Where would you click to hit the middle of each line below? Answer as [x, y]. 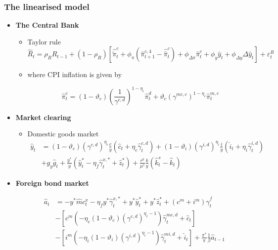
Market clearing [43, 117]
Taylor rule [44, 41]
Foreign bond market [52, 183]
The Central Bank [47, 25]
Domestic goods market [63, 134]
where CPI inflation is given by [75, 74]
